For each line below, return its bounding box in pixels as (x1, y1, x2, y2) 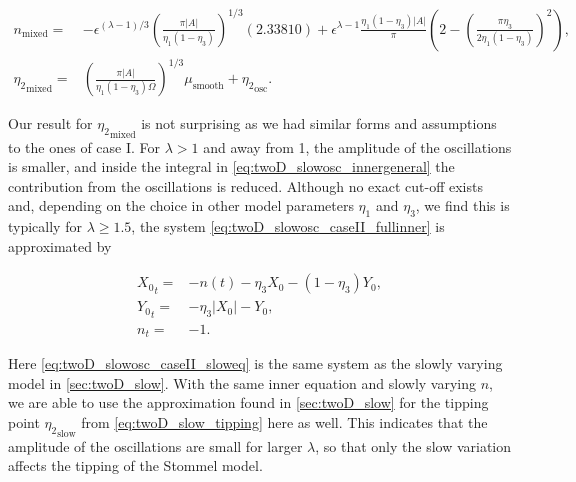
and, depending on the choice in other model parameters (8, 195, 354, 216)
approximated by (8, 235, 112, 256)
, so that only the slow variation (315, 435, 512, 456)
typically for (8, 216, 82, 237)
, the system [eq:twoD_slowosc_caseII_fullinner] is (131, 216, 445, 237)
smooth (192, 80, 224, 91)
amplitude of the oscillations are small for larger (8, 435, 303, 456)
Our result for (8, 113, 93, 134)
